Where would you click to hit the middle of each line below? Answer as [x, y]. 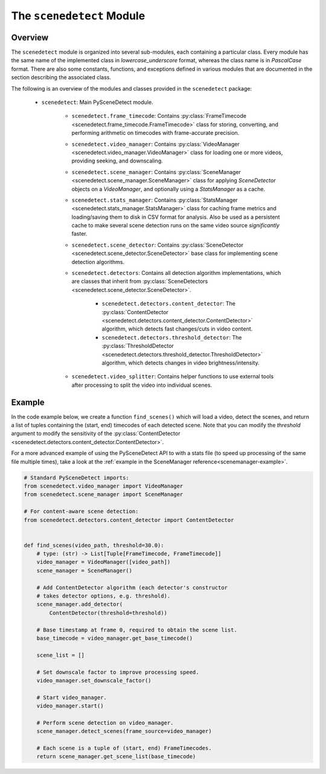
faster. [79, 234]
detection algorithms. [98, 262]
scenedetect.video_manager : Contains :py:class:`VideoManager [155, 144]
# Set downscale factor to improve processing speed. [118, 672]
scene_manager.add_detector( [80, 605]
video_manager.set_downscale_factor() [94, 680]
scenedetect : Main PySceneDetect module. [97, 102]
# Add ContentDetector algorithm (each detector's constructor [132, 587]
